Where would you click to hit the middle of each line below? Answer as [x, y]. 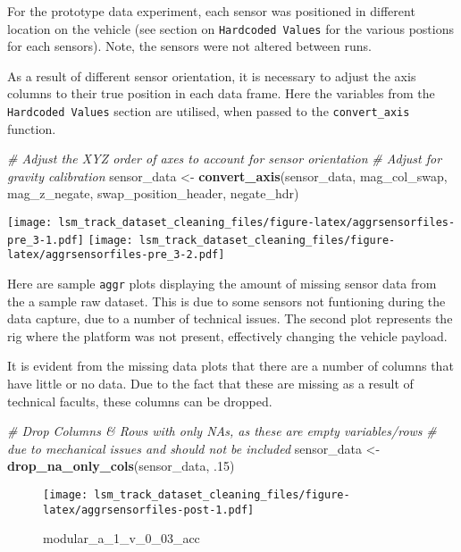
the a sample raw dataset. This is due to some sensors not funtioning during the [226, 301]
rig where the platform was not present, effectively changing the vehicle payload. [227, 335]
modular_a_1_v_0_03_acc [122, 538]
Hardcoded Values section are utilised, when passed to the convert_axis [209, 111]
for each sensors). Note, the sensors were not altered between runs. [189, 46]
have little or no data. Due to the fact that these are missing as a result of [210, 384]
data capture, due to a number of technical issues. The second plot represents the [230, 318]
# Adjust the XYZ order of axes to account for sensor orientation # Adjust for [225, 159]
